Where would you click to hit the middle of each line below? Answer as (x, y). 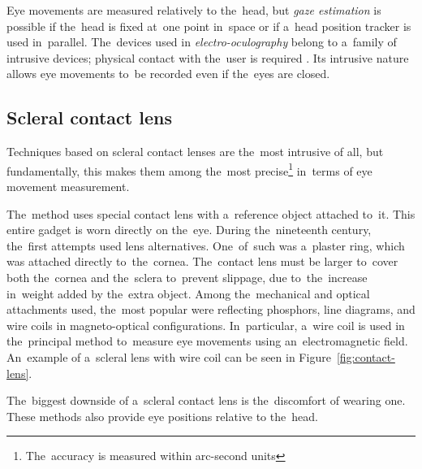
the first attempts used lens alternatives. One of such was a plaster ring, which (206, 245)
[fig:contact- (366, 356)
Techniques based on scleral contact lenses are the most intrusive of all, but (195, 152)
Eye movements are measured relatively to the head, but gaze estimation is (194, 10)
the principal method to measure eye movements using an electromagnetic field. (207, 341)
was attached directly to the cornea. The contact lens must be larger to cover (202, 261)
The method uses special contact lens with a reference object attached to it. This (211, 213)
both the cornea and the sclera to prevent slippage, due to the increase (187, 277)
